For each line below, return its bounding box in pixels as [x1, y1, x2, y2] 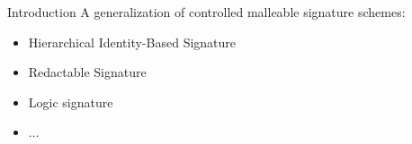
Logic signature [28, 92, 113, 111]
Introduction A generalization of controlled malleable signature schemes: [7, 3, 406, 21]
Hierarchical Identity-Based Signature [28, 32, 237, 51]
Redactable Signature [28, 63, 147, 81]
